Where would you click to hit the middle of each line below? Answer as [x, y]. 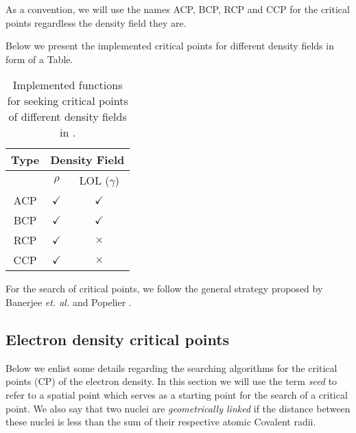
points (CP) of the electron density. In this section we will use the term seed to [171, 381]
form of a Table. [39, 59]
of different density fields [68, 117]
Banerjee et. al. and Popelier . [69, 302]
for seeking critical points [68, 101]
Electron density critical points [118, 339]
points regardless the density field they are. [96, 22]
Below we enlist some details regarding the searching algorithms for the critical [171, 367]
